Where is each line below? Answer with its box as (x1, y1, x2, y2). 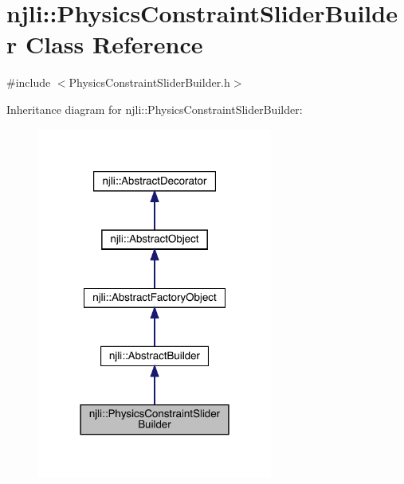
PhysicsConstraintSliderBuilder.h (69, 74, 230, 91)
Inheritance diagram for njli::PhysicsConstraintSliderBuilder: (6, 100, 303, 117)
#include (6, 74, 51, 91)
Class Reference (25, 28, 203, 60)
